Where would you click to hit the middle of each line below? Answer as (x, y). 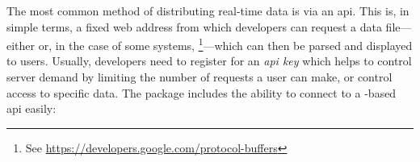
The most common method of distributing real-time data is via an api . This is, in (208, 10)
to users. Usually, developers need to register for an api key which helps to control (209, 61)
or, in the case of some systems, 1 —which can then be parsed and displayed (225, 44)
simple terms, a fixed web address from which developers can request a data (194, 26)
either (21, 45)
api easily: (31, 108)
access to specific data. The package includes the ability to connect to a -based (202, 92)
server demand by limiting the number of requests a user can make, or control (199, 77)
